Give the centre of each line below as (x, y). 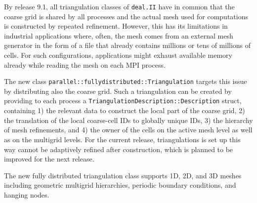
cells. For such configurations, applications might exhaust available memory (118, 55)
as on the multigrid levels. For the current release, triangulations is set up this (122, 139)
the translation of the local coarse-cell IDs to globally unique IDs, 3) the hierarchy (128, 120)
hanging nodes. (27, 194)
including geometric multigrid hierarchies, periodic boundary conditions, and (120, 185)
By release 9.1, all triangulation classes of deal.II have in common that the (119, 6)
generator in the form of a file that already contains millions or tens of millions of (128, 45)
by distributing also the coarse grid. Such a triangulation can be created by (118, 91)
